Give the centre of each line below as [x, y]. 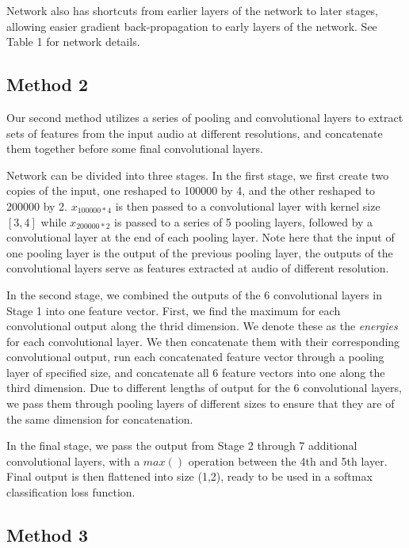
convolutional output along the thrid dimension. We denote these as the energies [202, 326]
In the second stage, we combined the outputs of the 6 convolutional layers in [194, 294]
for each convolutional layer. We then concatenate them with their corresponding [203, 341]
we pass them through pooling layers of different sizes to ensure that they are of [201, 403]
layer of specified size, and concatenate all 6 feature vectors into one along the [196, 372]
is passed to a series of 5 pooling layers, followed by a [244, 221]
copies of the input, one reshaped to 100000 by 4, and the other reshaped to [191, 190]
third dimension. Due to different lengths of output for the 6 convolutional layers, [204, 388]
